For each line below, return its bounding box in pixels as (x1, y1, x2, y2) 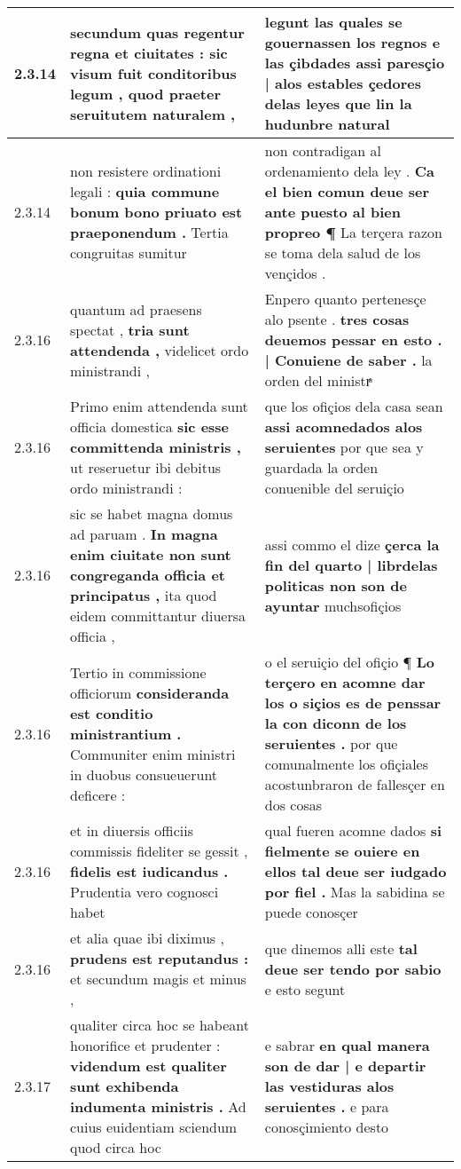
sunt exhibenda (70, 1076, 179, 1096)
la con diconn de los (264, 713, 407, 733)
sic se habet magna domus (70, 503, 233, 524)
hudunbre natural (264, 114, 390, 134)
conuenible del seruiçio (264, 478, 404, 498)
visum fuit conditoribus (70, 62, 237, 83)
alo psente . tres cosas (264, 309, 410, 329)
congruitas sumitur (70, 242, 187, 263)
